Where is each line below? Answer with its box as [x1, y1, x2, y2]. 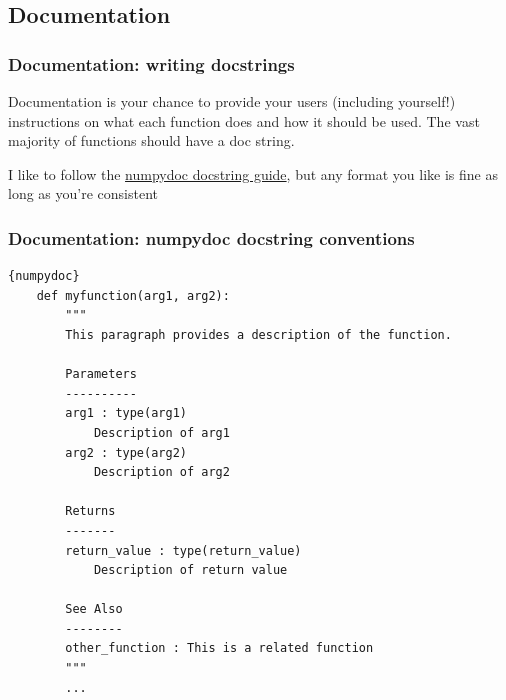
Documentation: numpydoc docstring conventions [8, 225, 415, 250]
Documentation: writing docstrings [8, 51, 295, 76]
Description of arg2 [93, 465, 230, 480]
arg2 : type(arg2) [65, 445, 187, 460]
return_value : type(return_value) [65, 543, 302, 558]
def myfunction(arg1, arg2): [36, 288, 230, 303]
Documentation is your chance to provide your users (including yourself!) [8, 91, 456, 111]
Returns [65, 504, 116, 519]
